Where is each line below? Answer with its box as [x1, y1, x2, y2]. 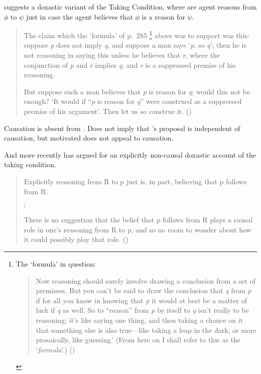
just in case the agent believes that [26, 11, 133, 22]
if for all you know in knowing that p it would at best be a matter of [36, 295, 247, 305]
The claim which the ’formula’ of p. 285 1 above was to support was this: [24, 29, 249, 40]
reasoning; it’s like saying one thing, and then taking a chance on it [36, 314, 243, 325]
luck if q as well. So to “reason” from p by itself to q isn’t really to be [36, 305, 249, 315]
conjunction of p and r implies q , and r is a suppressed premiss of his [24, 59, 236, 70]
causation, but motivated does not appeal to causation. [4, 133, 174, 143]
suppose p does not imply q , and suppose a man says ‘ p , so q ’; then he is [24, 40, 247, 50]
